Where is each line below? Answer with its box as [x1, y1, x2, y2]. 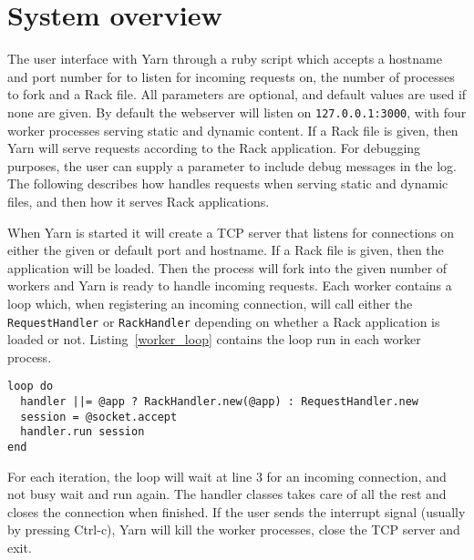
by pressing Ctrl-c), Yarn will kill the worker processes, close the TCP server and [7, 520, 460, 539]
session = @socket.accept [20, 410, 178, 423]
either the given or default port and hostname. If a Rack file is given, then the [7, 240, 444, 260]
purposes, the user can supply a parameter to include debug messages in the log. [7, 156, 458, 175]
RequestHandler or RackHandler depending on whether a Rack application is [7, 311, 440, 331]
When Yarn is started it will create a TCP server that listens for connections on [7, 222, 455, 241]
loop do [7, 380, 54, 393]
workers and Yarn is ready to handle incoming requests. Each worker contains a [7, 276, 452, 295]
